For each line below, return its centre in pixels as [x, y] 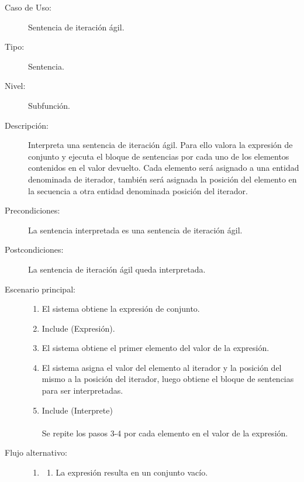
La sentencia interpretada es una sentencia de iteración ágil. [135, 230]
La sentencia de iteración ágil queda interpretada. [117, 269]
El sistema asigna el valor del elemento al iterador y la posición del [162, 367]
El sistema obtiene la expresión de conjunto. [121, 309]
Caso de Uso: [28, 7]
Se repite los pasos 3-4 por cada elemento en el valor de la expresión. [165, 433]
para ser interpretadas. [82, 390]
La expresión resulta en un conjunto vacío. [132, 472]
